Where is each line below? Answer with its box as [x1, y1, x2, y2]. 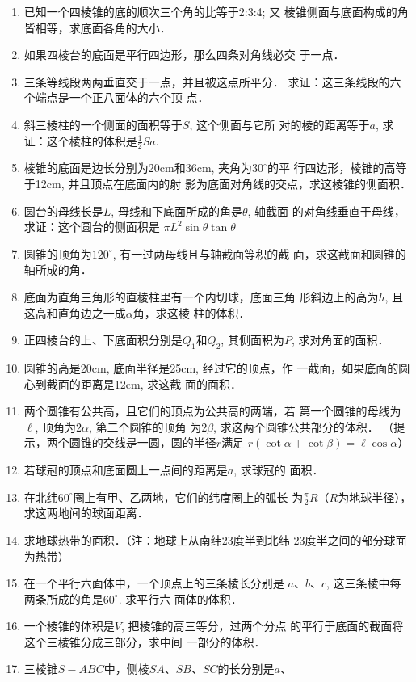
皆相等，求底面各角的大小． [23, 19, 171, 36]
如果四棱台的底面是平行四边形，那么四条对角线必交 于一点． [23, 46, 345, 63]
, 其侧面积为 [221, 331, 284, 348]
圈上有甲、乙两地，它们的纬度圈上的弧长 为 [73, 488, 304, 505]
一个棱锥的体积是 [23, 617, 115, 634]
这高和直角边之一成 [23, 304, 126, 321]
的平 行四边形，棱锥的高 [267, 159, 396, 176]
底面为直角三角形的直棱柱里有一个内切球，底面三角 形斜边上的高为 [23, 288, 379, 305]
